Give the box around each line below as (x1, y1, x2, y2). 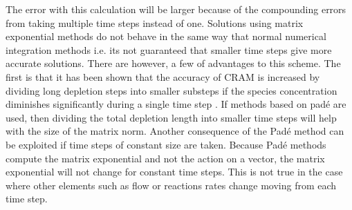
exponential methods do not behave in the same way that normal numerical (6, 29, 326, 44)
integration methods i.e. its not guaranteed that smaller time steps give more (6, 42, 332, 57)
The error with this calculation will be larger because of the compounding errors (6, 2, 346, 16)
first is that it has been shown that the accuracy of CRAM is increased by (6, 69, 320, 84)
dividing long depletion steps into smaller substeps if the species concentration (6, 83, 337, 97)
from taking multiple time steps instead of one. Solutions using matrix (6, 15, 304, 30)
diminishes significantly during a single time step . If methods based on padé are (6, 97, 346, 111)
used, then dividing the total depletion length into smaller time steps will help (6, 110, 337, 124)
